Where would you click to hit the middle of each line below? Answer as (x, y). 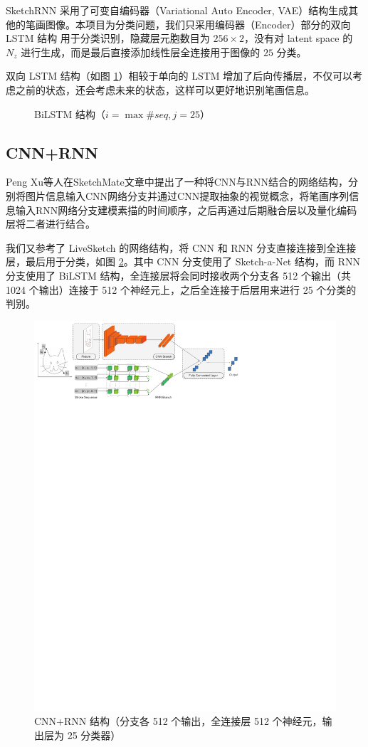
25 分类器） (94, 735)
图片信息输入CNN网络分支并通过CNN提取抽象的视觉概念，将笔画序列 (187, 195)
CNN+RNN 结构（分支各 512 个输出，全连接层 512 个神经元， (178, 721)
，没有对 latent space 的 (299, 38)
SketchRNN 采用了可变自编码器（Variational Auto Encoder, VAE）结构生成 (177, 10)
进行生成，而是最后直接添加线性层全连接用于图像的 (141, 52)
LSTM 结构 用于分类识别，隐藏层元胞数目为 (108, 38)
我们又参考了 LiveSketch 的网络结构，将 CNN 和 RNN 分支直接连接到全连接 (181, 247)
